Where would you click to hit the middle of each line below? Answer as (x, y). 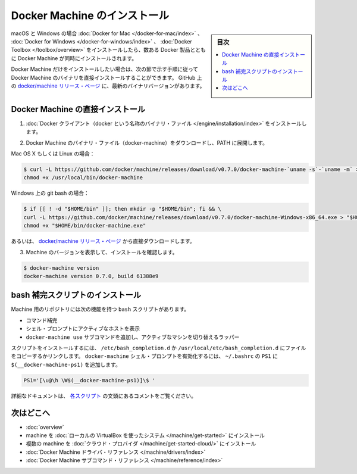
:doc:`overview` (45, 427)
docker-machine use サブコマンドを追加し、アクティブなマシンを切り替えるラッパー (133, 337)
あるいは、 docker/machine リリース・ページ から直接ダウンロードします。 (103, 241)
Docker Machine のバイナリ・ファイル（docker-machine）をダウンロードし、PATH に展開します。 (147, 142)
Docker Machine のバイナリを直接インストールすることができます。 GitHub (103, 77)
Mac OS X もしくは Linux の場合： (53, 154)
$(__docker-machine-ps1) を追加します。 (66, 364)
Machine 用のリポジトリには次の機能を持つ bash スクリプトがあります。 (100, 309)
